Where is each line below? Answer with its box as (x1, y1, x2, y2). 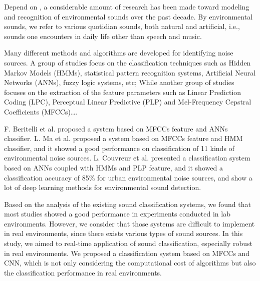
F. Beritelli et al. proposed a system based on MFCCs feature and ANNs (4, 123, 228, 133)
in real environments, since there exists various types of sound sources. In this (4, 228, 243, 238)
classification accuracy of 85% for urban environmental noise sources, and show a (4, 172, 252, 182)
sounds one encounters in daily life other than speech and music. (4, 30, 202, 41)
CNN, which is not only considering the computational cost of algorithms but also (4, 257, 256, 268)
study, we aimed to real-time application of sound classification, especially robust (4, 238, 252, 248)
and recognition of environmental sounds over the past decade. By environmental (4, 11, 253, 21)
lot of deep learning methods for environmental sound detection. (4, 182, 201, 192)
